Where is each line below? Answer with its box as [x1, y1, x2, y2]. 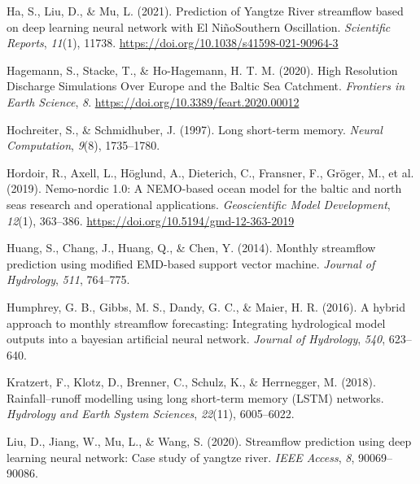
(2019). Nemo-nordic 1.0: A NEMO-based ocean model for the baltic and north [7, 180, 402, 197]
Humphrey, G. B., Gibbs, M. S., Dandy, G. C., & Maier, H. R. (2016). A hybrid [7, 298, 405, 315]
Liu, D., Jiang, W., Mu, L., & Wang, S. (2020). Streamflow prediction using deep [7, 433, 412, 450]
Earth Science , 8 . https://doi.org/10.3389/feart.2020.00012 [7, 93, 300, 110]
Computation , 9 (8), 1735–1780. [7, 137, 160, 154]
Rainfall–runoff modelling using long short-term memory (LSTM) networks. [7, 389, 384, 406]
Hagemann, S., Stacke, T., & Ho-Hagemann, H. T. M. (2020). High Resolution [7, 61, 398, 78]
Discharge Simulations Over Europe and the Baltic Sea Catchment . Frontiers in [7, 77, 405, 94]
